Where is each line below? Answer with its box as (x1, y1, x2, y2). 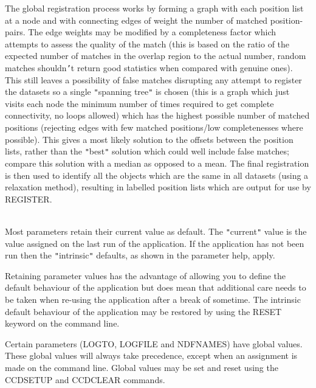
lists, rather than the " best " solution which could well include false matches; (5, 145, 289, 158)
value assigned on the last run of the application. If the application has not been (5, 237, 304, 249)
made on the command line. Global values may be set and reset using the (5, 361, 278, 373)
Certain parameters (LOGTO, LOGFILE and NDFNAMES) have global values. (5, 337, 303, 350)
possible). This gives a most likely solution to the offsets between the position (5, 133, 294, 145)
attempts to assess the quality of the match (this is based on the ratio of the (5, 37, 290, 50)
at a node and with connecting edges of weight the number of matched (5, 13, 268, 26)
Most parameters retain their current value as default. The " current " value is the (5, 224, 307, 237)
